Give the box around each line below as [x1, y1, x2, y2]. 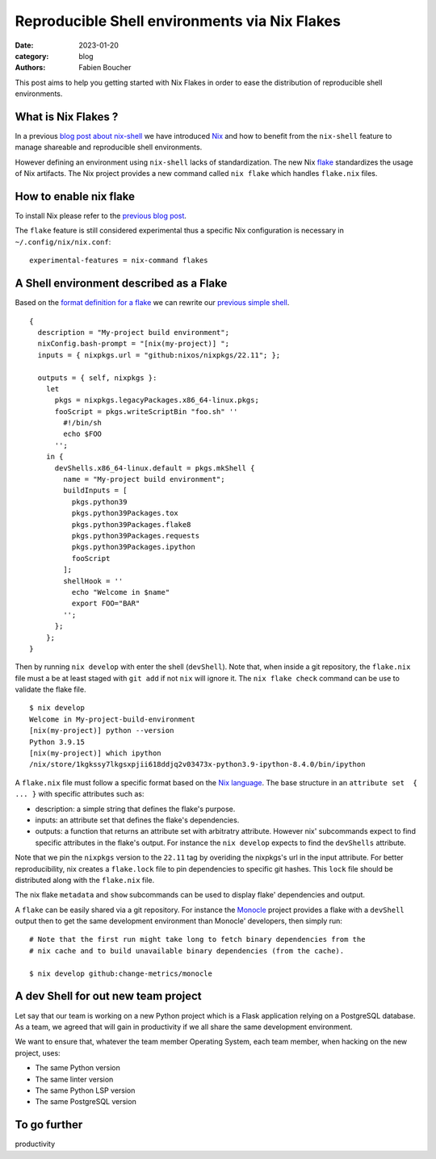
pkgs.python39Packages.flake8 [71, 520, 191, 529]
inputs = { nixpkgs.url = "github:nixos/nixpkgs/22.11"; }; [37, 350, 281, 359]
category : [15, 51, 49, 61]
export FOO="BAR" [71, 599, 140, 609]
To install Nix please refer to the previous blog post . [15, 211, 187, 221]
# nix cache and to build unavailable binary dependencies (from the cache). [29, 946, 345, 956]
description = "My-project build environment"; [37, 328, 230, 337]
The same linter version [35, 1074, 114, 1084]
